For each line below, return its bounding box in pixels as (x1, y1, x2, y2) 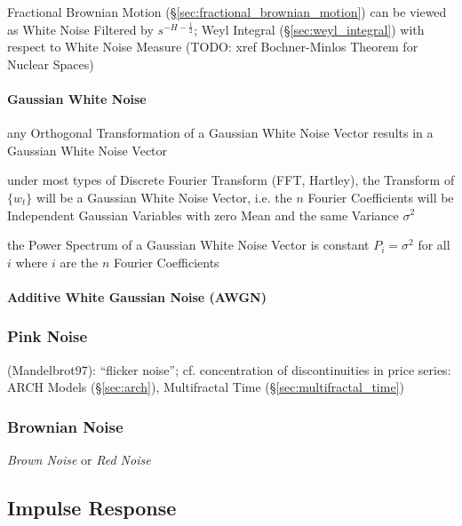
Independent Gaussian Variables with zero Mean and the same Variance (7, 205, 399, 224)
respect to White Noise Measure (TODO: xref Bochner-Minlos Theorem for (7, 37, 418, 56)
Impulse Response (7, 494, 177, 522)
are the (60, 252, 99, 271)
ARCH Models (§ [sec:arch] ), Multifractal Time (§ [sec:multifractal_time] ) (7, 378, 404, 396)
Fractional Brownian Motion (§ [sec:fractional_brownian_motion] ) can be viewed (7, 3, 447, 20)
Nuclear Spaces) (7, 54, 94, 73)
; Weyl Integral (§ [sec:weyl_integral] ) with (194, 20, 425, 38)
